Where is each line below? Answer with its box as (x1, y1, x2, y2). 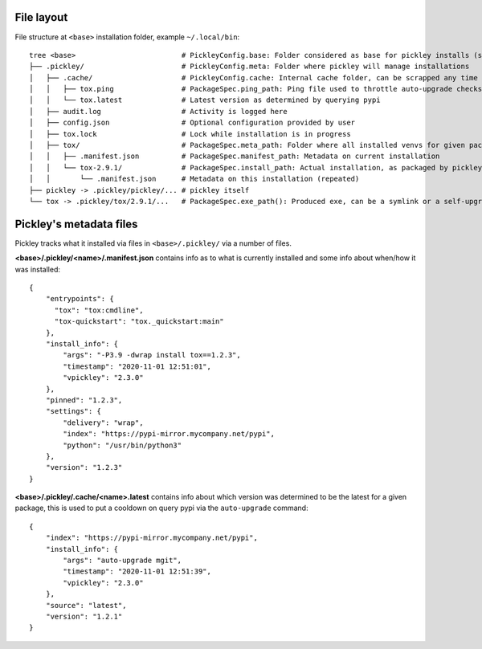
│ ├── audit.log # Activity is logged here (29, 107, 288, 116)
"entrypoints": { (45, 294, 114, 304)
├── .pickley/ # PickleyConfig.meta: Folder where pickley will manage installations (29, 62, 470, 71)
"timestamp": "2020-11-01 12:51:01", (63, 361, 212, 371)
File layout (14, 10, 68, 24)
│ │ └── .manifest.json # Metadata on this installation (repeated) (29, 174, 360, 184)
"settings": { (45, 406, 102, 416)
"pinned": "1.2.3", (45, 395, 123, 405)
